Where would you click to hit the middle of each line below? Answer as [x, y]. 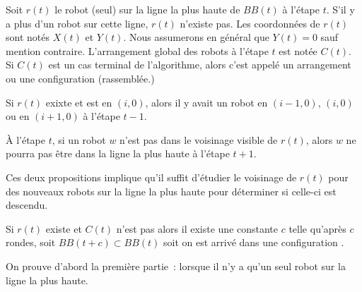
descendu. [27, 205]
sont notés [28, 37]
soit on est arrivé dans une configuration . [253, 242]
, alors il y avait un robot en [206, 102]
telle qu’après [317, 228]
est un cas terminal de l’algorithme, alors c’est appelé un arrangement [200, 65]
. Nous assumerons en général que [196, 37]
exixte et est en [79, 102]
